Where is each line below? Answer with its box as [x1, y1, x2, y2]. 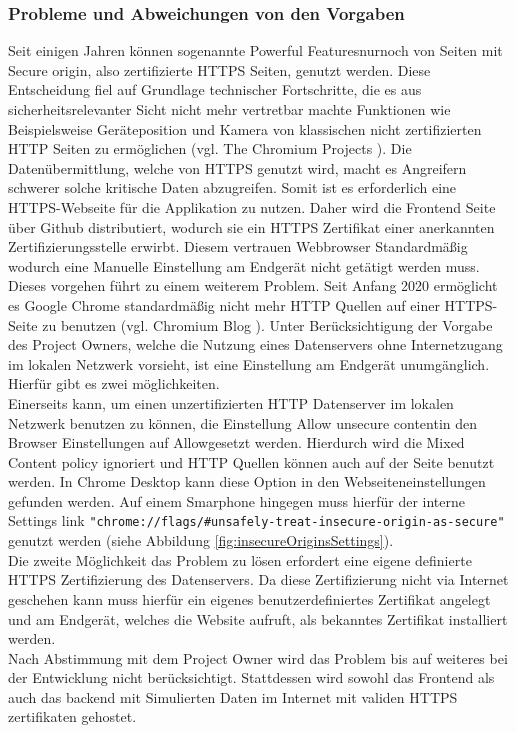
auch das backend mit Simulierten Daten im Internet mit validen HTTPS [8, 686, 458, 707]
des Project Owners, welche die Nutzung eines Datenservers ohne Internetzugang [8, 334, 503, 355]
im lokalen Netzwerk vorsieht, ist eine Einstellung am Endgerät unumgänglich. [8, 353, 490, 374]
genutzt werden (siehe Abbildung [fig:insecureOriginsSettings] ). [8, 530, 394, 551]
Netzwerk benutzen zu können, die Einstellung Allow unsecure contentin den [8, 412, 478, 433]
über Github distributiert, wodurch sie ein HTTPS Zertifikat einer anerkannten [8, 216, 495, 237]
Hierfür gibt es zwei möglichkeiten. [8, 373, 220, 394]
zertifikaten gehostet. [8, 706, 137, 727]
